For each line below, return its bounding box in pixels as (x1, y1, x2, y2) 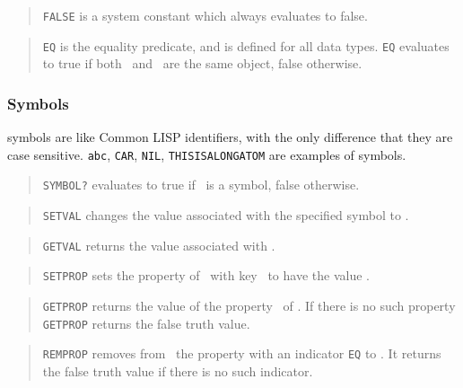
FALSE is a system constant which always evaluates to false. (42, 6, 368, 24)
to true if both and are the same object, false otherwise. (42, 54, 363, 73)
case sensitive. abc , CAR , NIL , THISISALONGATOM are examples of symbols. (7, 145, 406, 163)
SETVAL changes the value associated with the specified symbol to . (42, 206, 409, 225)
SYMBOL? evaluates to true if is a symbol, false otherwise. (42, 175, 360, 194)
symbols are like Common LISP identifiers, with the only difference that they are (7, 128, 453, 146)
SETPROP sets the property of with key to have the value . (42, 266, 370, 285)
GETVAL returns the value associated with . (42, 235, 275, 254)
